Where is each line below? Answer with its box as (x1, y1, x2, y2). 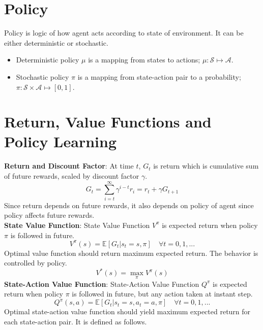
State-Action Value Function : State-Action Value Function (4, 278, 199, 289)
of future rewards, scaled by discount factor (4, 171, 139, 181)
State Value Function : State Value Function (4, 219, 150, 230)
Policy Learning (4, 131, 116, 152)
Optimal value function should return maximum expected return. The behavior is (4, 247, 258, 258)
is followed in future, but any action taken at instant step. (72, 288, 253, 299)
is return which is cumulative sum (153, 160, 259, 171)
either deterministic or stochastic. (4, 37, 108, 48)
